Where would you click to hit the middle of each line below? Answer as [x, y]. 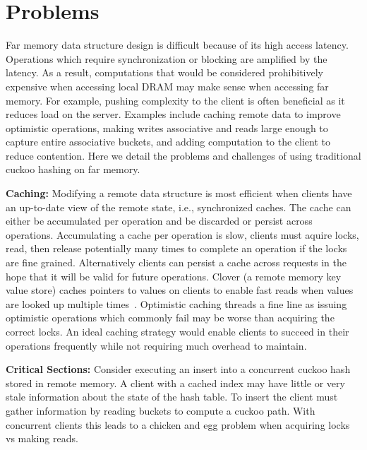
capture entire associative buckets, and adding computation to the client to [168, 142]
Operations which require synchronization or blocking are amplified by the [167, 58]
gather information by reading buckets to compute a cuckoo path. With [161, 410]
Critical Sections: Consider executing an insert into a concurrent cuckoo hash [178, 369]
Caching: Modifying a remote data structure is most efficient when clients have [179, 193]
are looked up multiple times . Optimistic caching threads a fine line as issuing [176, 303]
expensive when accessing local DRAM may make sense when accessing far [167, 86]
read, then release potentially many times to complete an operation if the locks [176, 248]
